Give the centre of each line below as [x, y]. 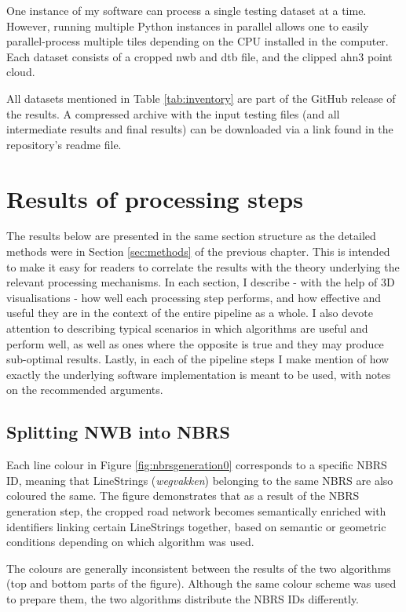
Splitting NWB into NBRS [118, 432]
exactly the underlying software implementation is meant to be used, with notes [199, 374]
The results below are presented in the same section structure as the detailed [191, 236]
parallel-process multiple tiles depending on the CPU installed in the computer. [198, 41]
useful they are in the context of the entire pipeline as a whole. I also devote [190, 313]
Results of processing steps [155, 198]
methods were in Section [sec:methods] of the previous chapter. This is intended [198, 251]
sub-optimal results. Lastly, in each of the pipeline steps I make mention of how [198, 359]
